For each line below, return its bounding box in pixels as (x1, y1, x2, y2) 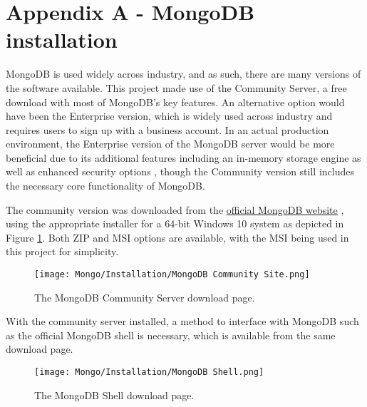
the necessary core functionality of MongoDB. (6, 178, 205, 193)
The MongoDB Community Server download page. (34, 289, 255, 304)
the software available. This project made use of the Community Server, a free (6, 80, 347, 95)
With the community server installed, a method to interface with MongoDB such (6, 314, 359, 329)
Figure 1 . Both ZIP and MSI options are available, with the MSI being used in (6, 230, 349, 244)
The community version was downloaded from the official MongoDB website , (6, 202, 344, 217)
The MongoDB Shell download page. (34, 387, 195, 402)
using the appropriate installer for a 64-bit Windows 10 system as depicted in (6, 216, 344, 231)
